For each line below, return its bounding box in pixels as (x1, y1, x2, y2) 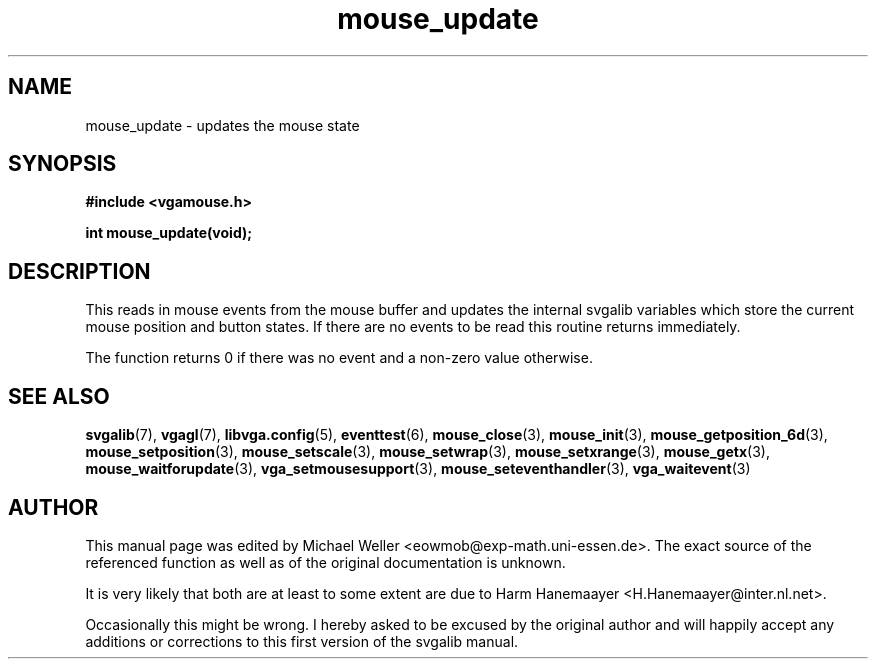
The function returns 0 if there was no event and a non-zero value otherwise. (85, 349, 593, 367)
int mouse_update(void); (85, 224, 253, 242)
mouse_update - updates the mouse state (85, 116, 360, 134)
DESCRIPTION (8, 258, 151, 284)
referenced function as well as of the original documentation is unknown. (85, 553, 566, 571)
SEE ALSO (8, 383, 110, 409)
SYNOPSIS (8, 151, 117, 177)
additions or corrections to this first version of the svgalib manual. (85, 632, 519, 650)
